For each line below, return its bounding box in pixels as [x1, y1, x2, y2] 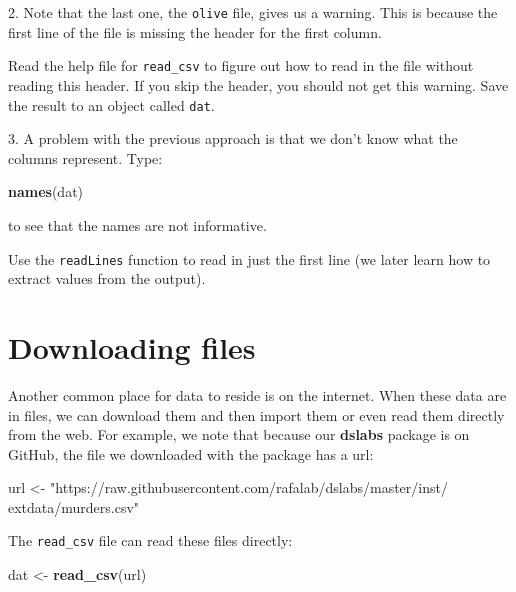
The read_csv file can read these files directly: [8, 530, 293, 551]
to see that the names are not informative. [8, 214, 267, 235]
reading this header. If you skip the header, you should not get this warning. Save [8, 74, 509, 95]
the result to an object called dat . [8, 94, 215, 115]
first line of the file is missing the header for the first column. [8, 21, 382, 42]
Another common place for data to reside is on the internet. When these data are [8, 384, 507, 405]
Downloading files [8, 326, 256, 367]
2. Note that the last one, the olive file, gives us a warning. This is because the [8, 2, 498, 22]
